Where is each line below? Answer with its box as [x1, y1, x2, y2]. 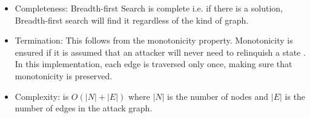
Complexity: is [15, 90, 69, 102]
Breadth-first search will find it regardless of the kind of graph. [15, 13, 249, 26]
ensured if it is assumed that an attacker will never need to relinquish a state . [15, 45, 306, 58]
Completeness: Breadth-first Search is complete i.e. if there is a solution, [15, 2, 283, 14]
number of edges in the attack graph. [15, 102, 153, 114]
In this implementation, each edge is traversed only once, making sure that [15, 57, 292, 70]
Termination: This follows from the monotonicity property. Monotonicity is [15, 34, 293, 47]
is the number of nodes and [167, 90, 269, 102]
